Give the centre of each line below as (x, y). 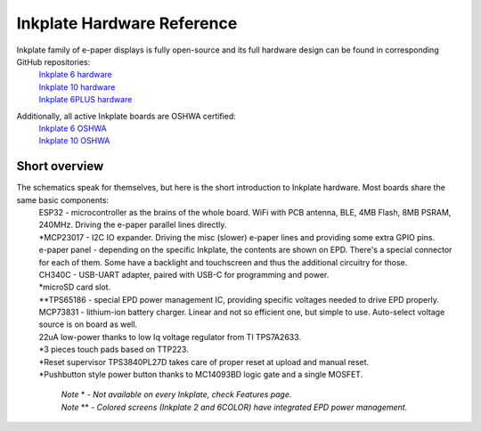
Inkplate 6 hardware (75, 75)
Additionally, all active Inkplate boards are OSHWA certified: (126, 116)
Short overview (60, 166)
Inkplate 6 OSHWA (73, 128)
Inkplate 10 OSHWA (74, 141)
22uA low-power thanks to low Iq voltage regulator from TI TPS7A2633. (170, 337)
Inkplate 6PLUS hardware (86, 100)
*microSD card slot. (75, 287)
